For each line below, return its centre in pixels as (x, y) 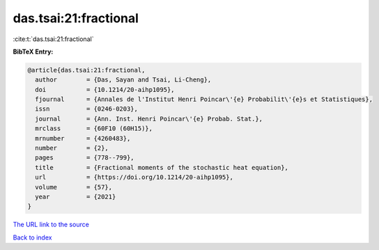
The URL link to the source (51, 225)
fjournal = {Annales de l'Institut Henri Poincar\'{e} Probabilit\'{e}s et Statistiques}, (204, 100)
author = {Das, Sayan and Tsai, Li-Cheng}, (123, 80)
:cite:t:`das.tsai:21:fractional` (53, 39)
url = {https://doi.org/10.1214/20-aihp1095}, (134, 177)
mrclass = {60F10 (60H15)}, (94, 128)
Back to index (32, 237)
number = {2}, (72, 148)
